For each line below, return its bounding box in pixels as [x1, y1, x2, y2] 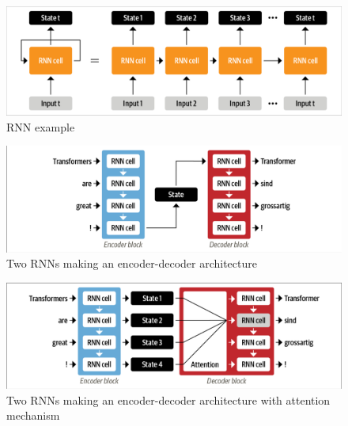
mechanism [6, 407, 60, 424]
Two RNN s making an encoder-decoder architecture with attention [6, 391, 331, 408]
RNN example [6, 118, 75, 135]
